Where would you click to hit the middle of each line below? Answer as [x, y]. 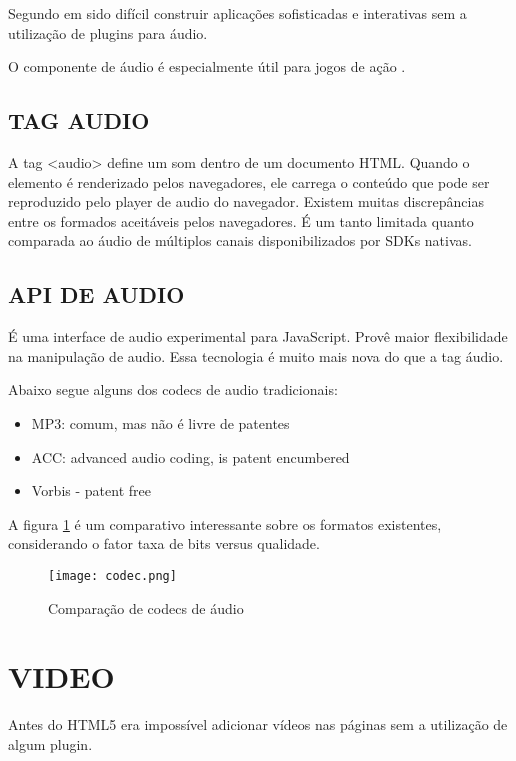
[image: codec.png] [112, 575]
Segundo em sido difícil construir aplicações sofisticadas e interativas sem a [237, 13]
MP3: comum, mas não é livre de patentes [160, 422]
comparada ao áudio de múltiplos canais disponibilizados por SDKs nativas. [240, 240]
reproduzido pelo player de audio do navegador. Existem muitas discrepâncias [246, 201]
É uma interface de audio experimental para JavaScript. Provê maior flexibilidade [258, 336]
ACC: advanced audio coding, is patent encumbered [190, 456]
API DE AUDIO [96, 294]
